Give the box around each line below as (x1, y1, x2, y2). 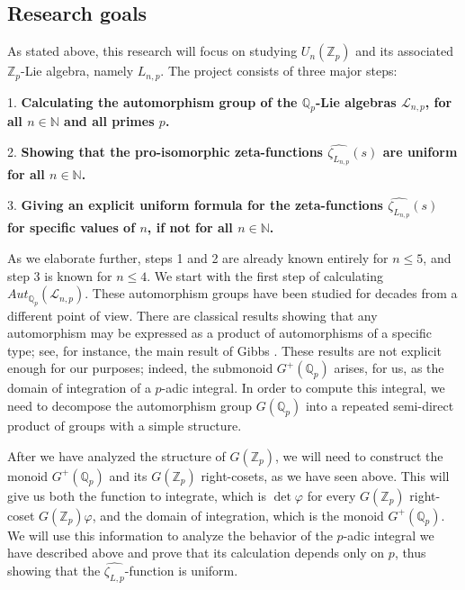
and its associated (355, 41, 453, 60)
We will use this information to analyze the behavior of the (7, 525, 333, 544)
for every (307, 486, 356, 504)
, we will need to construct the (275, 446, 443, 465)
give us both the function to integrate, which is (7, 486, 266, 504)
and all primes (64, 112, 155, 131)
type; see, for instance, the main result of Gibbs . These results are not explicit (7, 340, 442, 359)
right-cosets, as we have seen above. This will (201, 466, 450, 485)
